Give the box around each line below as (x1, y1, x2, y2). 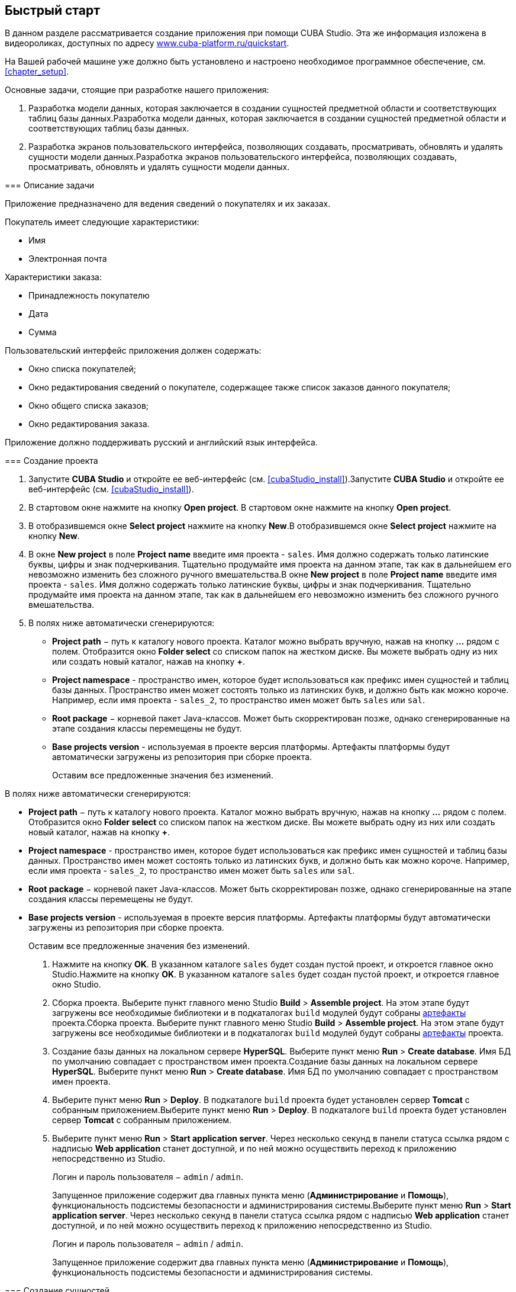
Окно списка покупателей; (28, 364, 137, 374)
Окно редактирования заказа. (28, 419, 150, 429)
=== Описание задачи (5, 180, 95, 191)
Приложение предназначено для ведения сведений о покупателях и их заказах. (5, 198, 331, 209)
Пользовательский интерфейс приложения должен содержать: (5, 345, 262, 356)
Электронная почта (28, 254, 107, 264)
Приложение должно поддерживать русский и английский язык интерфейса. (5, 437, 318, 448)
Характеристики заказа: (5, 272, 102, 283)
